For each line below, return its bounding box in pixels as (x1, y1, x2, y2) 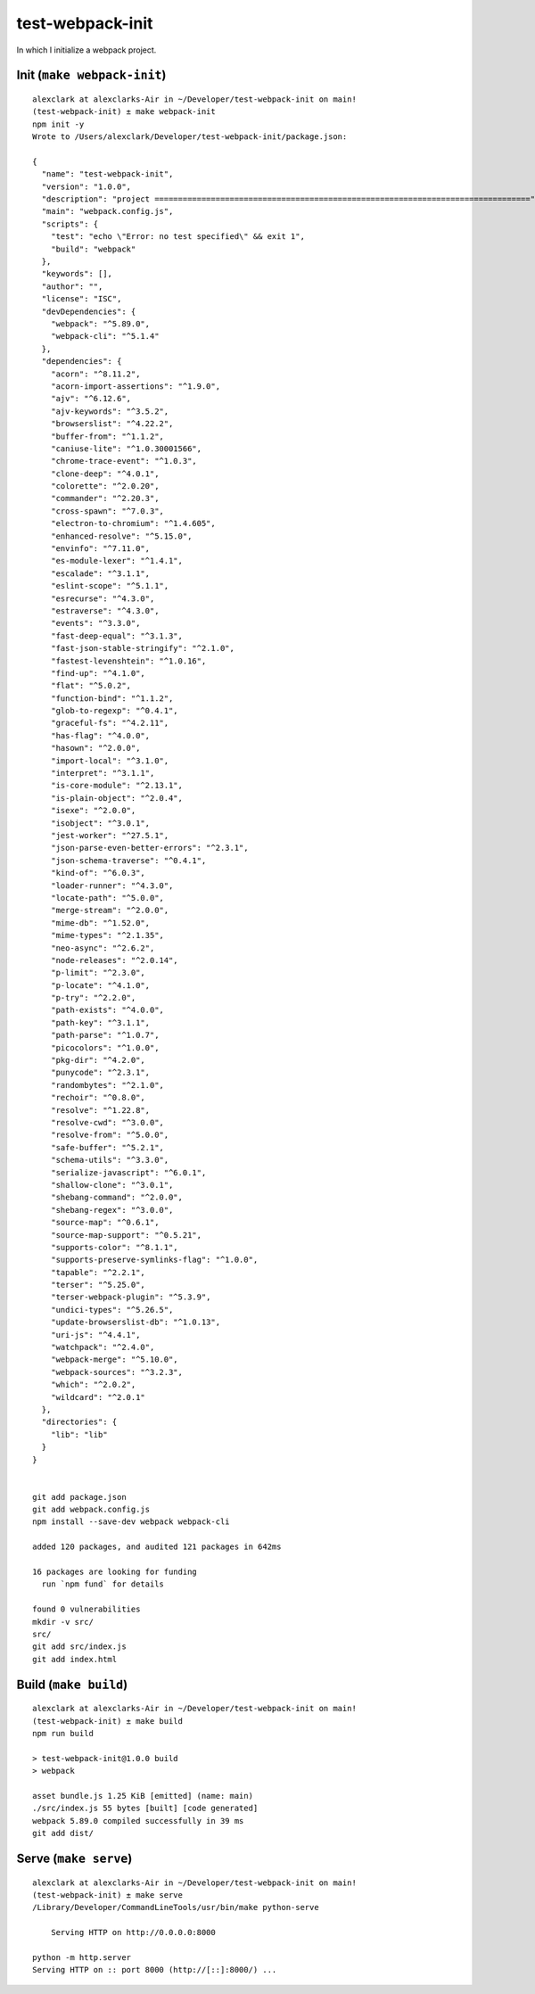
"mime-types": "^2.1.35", (50, 930, 165, 941)
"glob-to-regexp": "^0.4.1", (50, 705, 178, 716)
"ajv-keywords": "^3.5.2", (50, 406, 169, 416)
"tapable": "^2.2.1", (50, 1267, 146, 1277)
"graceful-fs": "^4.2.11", (50, 718, 169, 729)
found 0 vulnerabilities (32, 1604, 141, 1614)
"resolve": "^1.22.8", (50, 1105, 151, 1115)
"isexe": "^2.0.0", (50, 805, 136, 816)
